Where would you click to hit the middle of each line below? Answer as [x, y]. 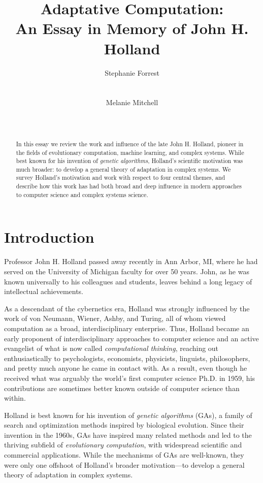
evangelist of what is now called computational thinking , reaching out [111, 348]
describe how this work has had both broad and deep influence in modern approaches [129, 186]
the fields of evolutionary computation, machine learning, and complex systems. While [130, 152]
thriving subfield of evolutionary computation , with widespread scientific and [123, 445]
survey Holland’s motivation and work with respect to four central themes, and [121, 178]
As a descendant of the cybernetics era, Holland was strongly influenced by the [127, 308]
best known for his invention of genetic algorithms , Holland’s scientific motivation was [129, 161]
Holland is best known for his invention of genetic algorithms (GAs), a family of [128, 415]
